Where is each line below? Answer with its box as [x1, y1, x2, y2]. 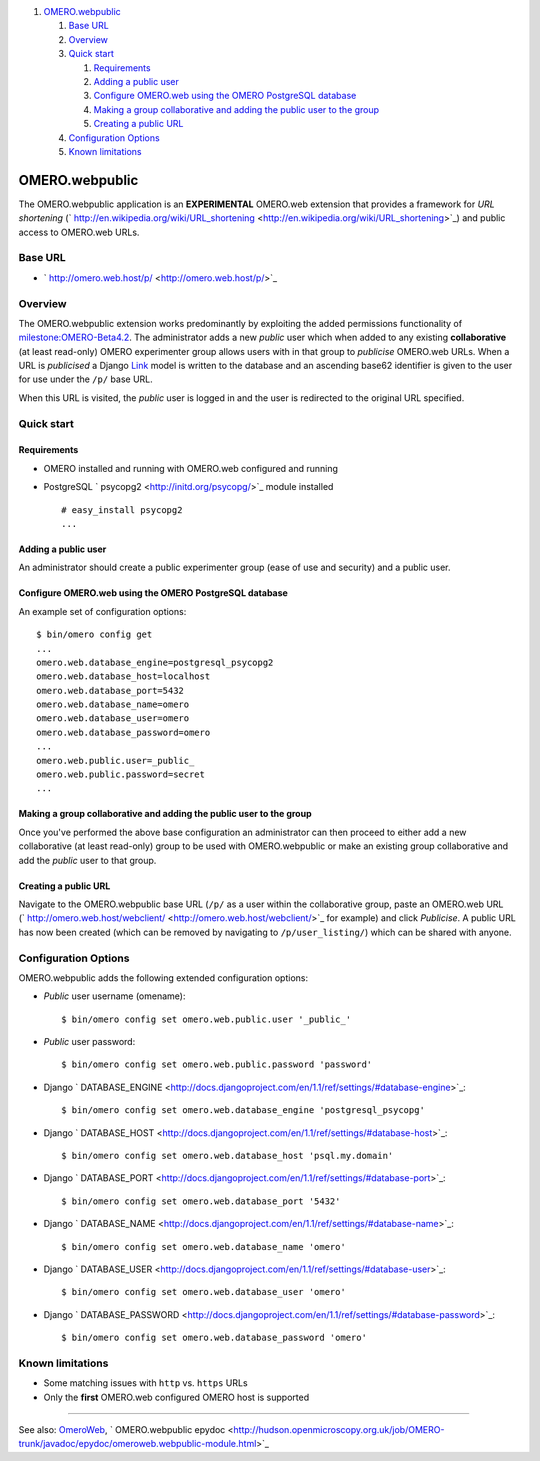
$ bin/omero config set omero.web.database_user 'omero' [61, 1286, 347, 1298]
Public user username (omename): [43, 990, 186, 1002]
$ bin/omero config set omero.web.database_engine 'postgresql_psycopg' [61, 1105, 425, 1116]
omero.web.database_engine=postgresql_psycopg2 [36, 656, 274, 668]
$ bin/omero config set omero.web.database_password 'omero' [61, 1332, 367, 1344]
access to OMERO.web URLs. [18, 226, 140, 238]
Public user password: [43, 1036, 136, 1048]
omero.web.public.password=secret [36, 769, 205, 780]
